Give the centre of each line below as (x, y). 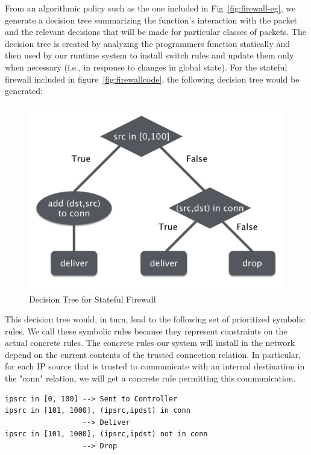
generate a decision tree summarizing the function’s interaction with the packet (151, 20)
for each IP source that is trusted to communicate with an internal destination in (155, 366)
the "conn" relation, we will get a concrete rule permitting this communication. (150, 378)
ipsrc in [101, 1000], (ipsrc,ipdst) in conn (98, 411)
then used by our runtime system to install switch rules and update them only (149, 55)
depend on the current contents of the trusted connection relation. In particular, (153, 354)
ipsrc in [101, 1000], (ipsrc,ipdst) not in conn (106, 434)
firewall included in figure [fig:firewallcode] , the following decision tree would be (152, 79)
